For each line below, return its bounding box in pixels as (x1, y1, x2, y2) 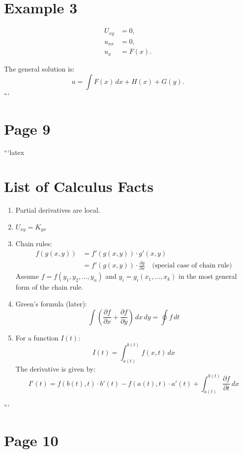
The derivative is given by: (15, 363, 96, 374)
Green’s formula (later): (15, 299, 87, 309)
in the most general (179, 271, 237, 281)
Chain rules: (15, 238, 52, 249)
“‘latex (4, 147, 25, 157)
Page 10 (4, 430, 59, 451)
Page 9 (4, 118, 51, 139)
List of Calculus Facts (4, 176, 153, 196)
